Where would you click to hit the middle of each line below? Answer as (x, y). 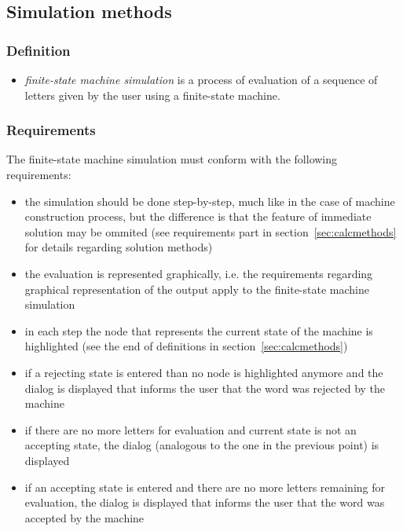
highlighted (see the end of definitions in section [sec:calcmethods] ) (186, 346)
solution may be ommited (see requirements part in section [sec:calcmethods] (211, 231)
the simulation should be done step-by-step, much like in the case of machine (210, 201)
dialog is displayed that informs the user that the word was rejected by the (205, 388)
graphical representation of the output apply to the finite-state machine (197, 289)
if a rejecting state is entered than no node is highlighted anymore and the (204, 372)
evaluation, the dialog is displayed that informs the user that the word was (205, 502)
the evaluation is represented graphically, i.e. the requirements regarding (199, 273)
